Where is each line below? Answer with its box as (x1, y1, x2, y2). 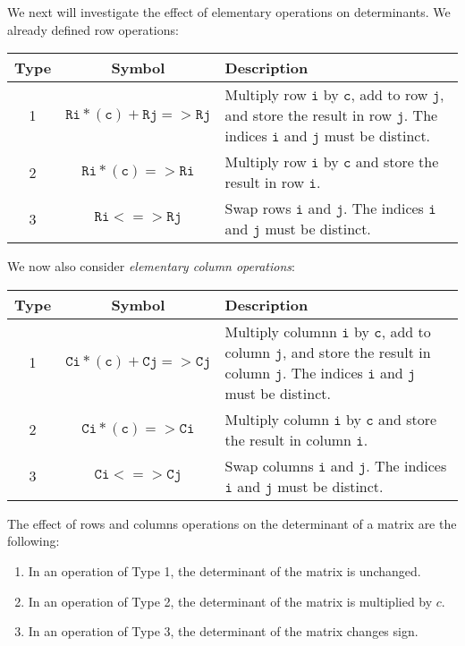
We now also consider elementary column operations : (7, 257, 295, 276)
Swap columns (224, 455, 314, 476)
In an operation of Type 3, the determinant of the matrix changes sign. (28, 622, 418, 641)
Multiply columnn (224, 320, 337, 342)
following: (7, 531, 60, 550)
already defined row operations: (7, 20, 179, 38)
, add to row (351, 84, 428, 106)
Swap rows (224, 198, 292, 219)
